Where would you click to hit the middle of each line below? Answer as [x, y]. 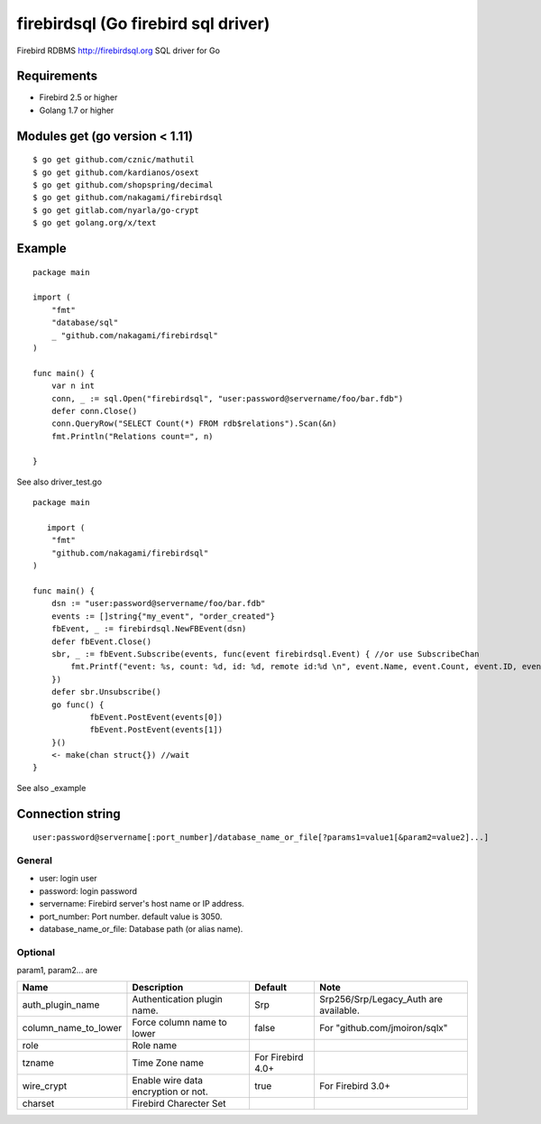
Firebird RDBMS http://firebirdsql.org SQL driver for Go [119, 51]
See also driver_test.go [60, 482]
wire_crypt [45, 1086]
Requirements [57, 76]
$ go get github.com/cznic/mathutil [114, 160]
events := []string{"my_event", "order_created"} [163, 616]
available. [340, 1010]
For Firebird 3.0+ [355, 1086]
